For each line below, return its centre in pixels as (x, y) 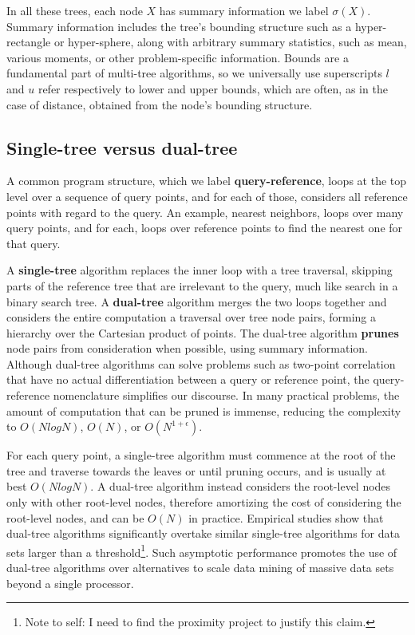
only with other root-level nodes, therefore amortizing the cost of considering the (204, 502)
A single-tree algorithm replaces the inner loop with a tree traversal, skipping (200, 270)
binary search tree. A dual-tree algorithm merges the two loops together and (197, 301)
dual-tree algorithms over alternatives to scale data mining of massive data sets (200, 568)
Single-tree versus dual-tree (122, 147)
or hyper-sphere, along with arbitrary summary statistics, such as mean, (230, 42)
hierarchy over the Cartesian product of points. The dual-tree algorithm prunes (203, 332)
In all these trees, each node (75, 10)
